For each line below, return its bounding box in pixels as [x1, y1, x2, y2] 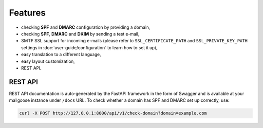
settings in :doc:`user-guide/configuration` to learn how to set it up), [21, 44, 158, 51]
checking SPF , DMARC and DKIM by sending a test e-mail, [21, 31, 140, 37]
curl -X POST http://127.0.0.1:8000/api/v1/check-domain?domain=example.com [19, 110, 207, 116]
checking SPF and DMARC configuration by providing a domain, [21, 24, 150, 30]
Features [9, 7, 46, 18]
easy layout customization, [21, 58, 75, 64]
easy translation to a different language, [21, 52, 101, 57]
